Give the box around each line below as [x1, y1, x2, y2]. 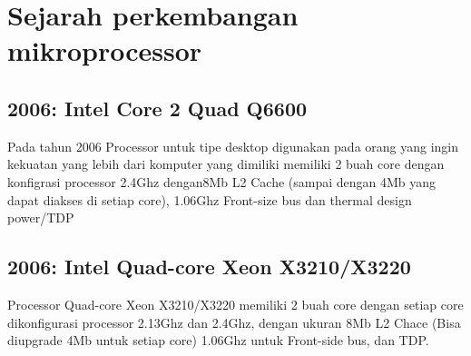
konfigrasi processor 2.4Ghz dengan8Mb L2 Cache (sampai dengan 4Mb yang [7, 172, 437, 191]
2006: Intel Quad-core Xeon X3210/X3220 [7, 252, 411, 281]
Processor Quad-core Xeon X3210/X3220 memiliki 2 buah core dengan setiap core [7, 294, 464, 313]
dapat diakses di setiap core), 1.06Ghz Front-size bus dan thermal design [7, 190, 412, 209]
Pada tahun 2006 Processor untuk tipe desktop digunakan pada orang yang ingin [7, 136, 459, 155]
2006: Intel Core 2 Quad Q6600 [7, 94, 308, 122]
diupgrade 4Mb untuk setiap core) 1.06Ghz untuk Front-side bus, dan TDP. [7, 331, 429, 350]
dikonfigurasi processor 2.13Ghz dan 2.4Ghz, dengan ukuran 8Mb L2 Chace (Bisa [7, 312, 461, 331]
